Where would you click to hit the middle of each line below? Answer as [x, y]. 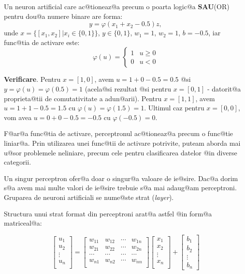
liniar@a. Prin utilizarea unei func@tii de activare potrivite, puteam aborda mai [122, 143]
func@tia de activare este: [42, 42]
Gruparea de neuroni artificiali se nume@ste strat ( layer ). [89, 197]
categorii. [18, 162]
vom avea [18, 117]
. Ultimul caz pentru [174, 108]
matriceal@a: [23, 223]
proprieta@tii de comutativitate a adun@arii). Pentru [83, 98]
